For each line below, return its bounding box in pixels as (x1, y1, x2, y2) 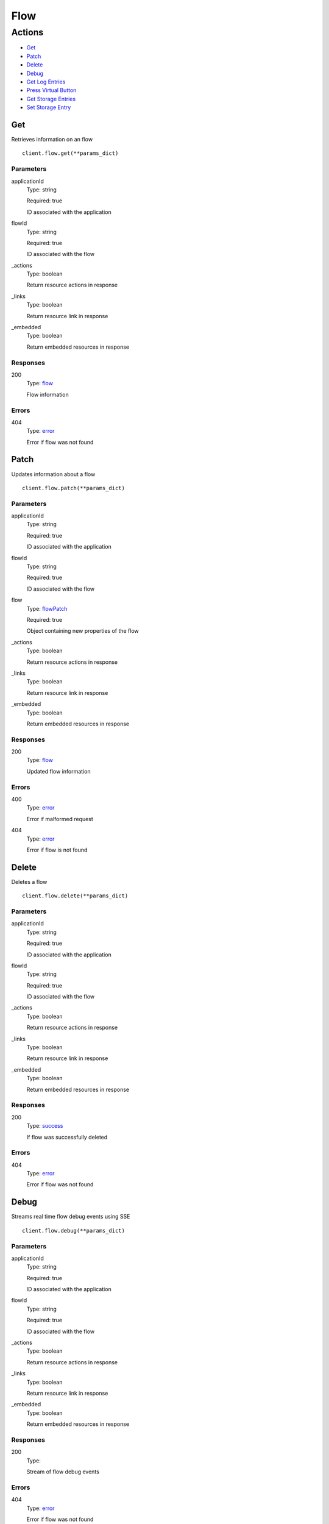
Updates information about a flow (11, 470, 96, 478)
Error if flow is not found (26, 846, 88, 853)
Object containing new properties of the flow (26, 627, 140, 635)
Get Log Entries (26, 78, 66, 85)
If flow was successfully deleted (26, 1133, 108, 1141)
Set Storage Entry (26, 104, 71, 111)
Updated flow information (26, 767, 91, 775)
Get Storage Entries (26, 95, 76, 102)
